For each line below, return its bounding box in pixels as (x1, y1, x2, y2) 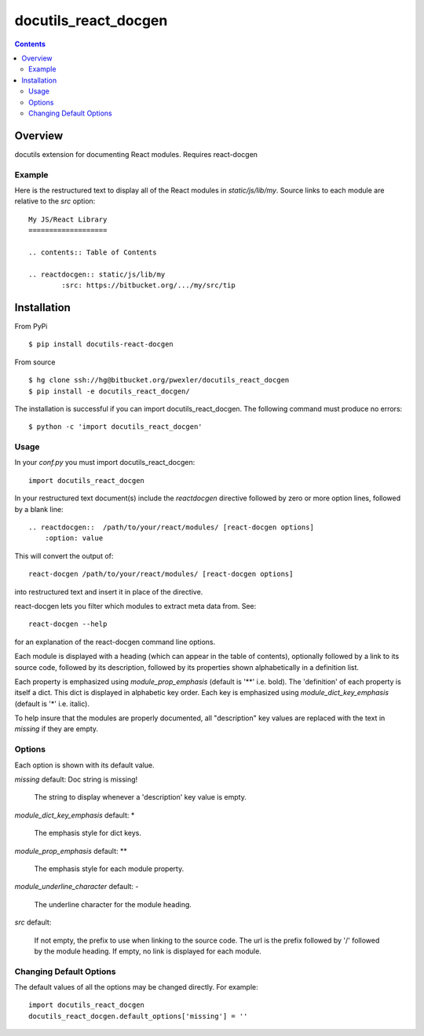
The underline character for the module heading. (34, 899, 192, 909)
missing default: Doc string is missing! (14, 774, 138, 785)
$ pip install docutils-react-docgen (28, 340, 174, 349)
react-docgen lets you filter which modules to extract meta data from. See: (14, 601, 257, 610)
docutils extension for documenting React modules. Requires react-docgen (14, 149, 258, 159)
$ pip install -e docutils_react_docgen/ (28, 386, 190, 396)
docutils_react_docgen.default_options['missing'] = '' (28, 1012, 248, 1020)
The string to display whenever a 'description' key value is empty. (34, 793, 247, 802)
